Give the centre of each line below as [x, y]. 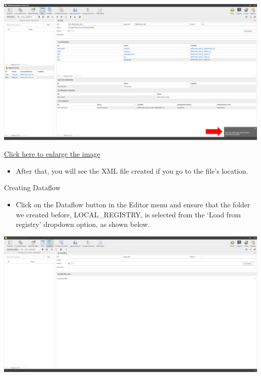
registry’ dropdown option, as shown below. [83, 224]
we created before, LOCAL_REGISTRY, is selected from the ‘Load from [128, 214]
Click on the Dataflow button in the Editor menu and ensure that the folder [133, 205]
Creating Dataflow [32, 187]
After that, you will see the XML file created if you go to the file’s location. [132, 170]
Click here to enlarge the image [52, 154]
